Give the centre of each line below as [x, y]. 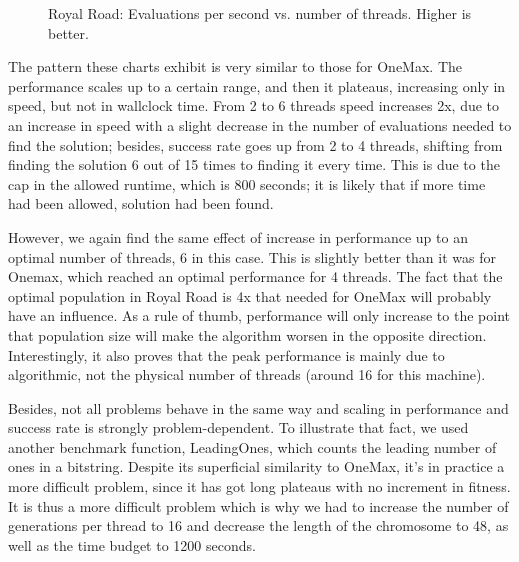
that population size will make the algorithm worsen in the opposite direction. [247, 334]
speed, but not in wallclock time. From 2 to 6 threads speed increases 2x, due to [254, 105]
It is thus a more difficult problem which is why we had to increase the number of [258, 505]
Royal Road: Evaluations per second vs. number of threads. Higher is [260, 13]
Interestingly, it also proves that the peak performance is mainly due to [226, 354]
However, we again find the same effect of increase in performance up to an [238, 236]
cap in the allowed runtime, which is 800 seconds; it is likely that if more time [247, 183]
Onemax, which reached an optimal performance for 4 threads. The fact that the [255, 276]
